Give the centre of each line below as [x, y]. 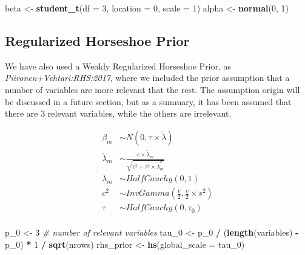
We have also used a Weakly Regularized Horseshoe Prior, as [118, 66]
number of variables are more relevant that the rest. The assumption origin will [152, 89]
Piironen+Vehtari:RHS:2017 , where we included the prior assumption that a [147, 78]
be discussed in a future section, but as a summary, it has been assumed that [148, 101]
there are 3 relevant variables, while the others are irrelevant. [118, 113]
